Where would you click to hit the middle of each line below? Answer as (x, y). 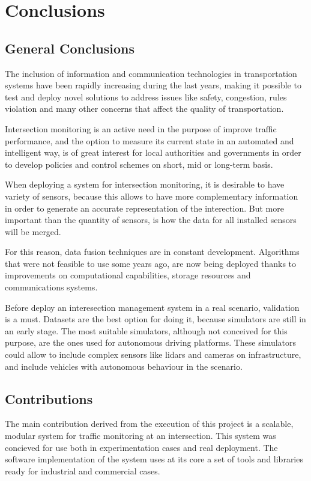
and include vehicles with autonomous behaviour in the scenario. (124, 366)
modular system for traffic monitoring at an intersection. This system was (140, 436)
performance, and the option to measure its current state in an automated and (149, 140)
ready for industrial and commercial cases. (83, 470)
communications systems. (51, 287)
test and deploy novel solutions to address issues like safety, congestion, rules (146, 97)
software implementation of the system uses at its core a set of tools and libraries (154, 459)
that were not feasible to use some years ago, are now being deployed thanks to (151, 263)
